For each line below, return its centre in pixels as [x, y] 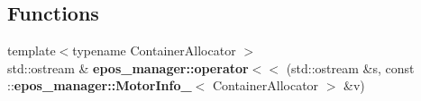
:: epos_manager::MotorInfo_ [100, 85]
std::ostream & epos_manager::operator [128, 67]
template [32, 50]
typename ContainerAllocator [154, 50]
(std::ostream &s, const [350, 67]
